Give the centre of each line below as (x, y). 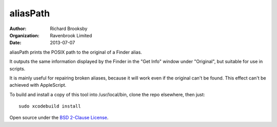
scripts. (17, 68)
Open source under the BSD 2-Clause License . (59, 118)
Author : (18, 29)
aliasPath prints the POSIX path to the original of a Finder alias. (76, 52)
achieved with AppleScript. (38, 85)
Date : (15, 43)
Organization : (24, 35)
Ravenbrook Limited (71, 35)
